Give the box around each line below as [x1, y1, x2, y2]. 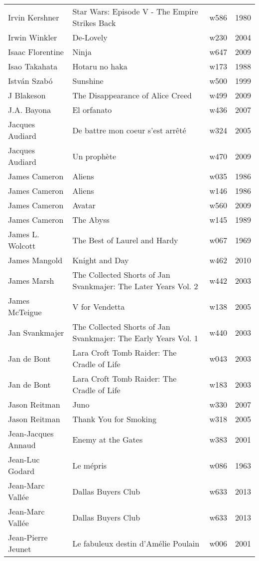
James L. [8, 228, 39, 240]
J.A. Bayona [8, 104, 51, 115]
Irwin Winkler [8, 31, 57, 43]
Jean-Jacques [8, 428, 54, 439]
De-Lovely [72, 31, 108, 43]
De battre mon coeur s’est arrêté [72, 124, 186, 136]
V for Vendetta [72, 300, 125, 312]
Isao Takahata [8, 60, 58, 72]
